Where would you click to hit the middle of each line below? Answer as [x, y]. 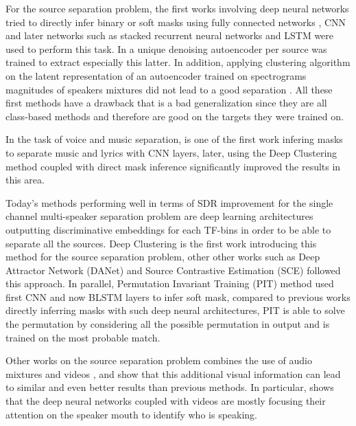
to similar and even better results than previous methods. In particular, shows [170, 387]
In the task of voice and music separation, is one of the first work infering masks [174, 139]
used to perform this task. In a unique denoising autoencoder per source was [166, 48]
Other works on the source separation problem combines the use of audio [159, 360]
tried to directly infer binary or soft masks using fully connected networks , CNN [176, 22]
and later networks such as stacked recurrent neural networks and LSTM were [170, 35]
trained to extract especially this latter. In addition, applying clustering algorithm [178, 62]
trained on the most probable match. [83, 337]
